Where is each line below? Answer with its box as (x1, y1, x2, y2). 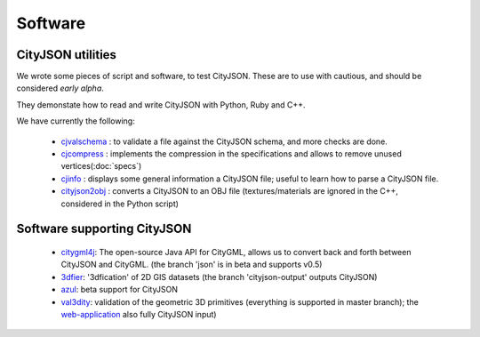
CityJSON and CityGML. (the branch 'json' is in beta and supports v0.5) (60, 259, 323, 270)
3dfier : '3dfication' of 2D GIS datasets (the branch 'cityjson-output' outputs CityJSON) (60, 271, 378, 282)
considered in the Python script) (60, 198, 180, 209)
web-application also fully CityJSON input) (60, 309, 217, 319)
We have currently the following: (16, 116, 135, 126)
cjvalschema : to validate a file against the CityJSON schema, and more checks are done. (60, 136, 388, 147)
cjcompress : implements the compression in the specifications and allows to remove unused (60, 148, 402, 159)
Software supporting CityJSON (16, 221, 192, 237)
